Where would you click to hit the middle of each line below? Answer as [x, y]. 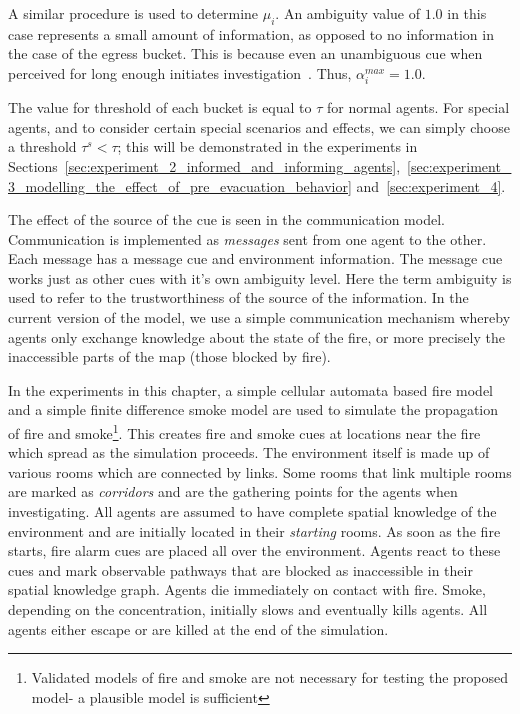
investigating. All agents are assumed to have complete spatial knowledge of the [252, 511]
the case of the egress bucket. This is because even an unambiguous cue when [245, 53]
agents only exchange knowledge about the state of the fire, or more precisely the [256, 336]
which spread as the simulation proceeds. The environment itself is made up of [249, 452]
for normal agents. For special [418, 107]
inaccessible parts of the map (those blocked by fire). [169, 356]
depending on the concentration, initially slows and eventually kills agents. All [248, 609]
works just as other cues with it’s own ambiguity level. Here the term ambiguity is [260, 277]
